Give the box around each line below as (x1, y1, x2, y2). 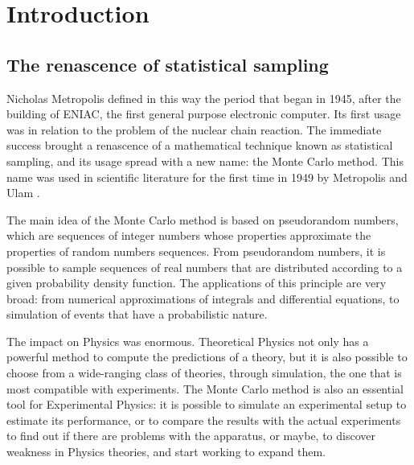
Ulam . (6, 184, 40, 201)
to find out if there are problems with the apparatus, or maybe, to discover (6, 427, 375, 444)
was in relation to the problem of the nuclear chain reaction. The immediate (6, 121, 382, 138)
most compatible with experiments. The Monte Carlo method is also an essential (6, 380, 404, 397)
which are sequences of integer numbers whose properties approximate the (6, 227, 371, 244)
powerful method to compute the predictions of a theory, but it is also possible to (6, 348, 408, 365)
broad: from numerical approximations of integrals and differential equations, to (6, 290, 400, 307)
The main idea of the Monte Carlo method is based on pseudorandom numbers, (6, 211, 399, 228)
